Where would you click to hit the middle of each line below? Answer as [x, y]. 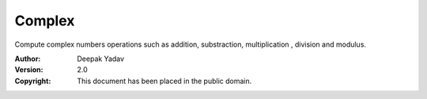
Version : [29, 70]
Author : [28, 59]
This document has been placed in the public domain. [164, 81]
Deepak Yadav [101, 59]
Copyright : [33, 81]
